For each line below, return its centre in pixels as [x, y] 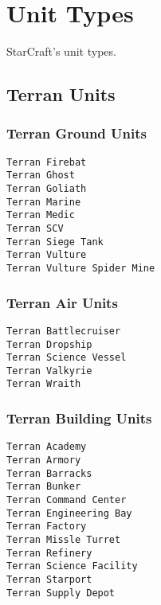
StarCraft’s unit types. [61, 51]
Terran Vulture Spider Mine [81, 268]
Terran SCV [35, 228]
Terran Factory [47, 527]
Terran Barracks [49, 473]
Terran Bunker [44, 487]
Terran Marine [44, 202]
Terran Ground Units [77, 133]
